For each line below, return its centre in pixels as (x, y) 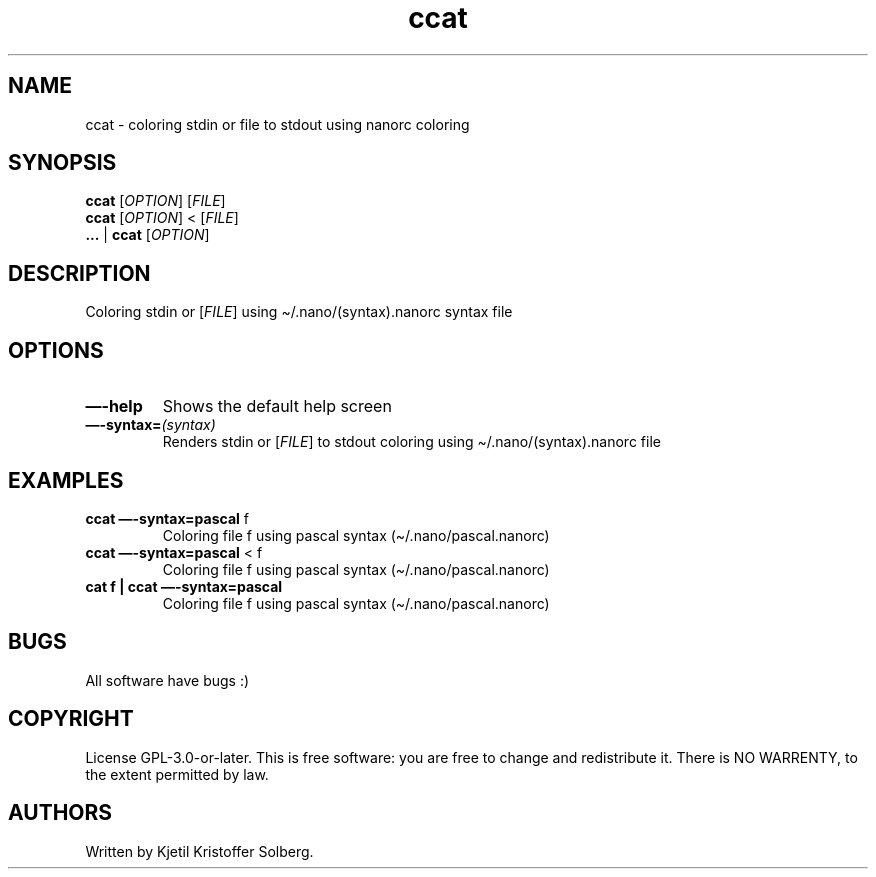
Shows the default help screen (277, 406)
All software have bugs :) (167, 680)
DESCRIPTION (79, 273)
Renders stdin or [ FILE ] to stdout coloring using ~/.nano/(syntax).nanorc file (411, 442)
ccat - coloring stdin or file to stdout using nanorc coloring (277, 124)
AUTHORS (60, 813)
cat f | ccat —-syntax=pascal (184, 586)
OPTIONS (56, 350)
